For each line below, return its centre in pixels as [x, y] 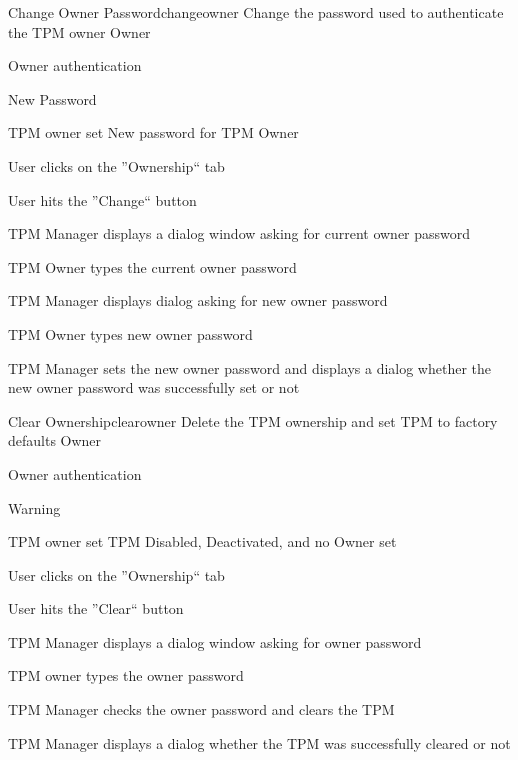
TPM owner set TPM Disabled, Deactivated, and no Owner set [202, 541]
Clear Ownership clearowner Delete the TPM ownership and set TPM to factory [253, 420]
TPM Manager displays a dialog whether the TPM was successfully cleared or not [259, 742]
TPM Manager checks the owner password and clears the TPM [201, 709]
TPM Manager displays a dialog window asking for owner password [215, 641]
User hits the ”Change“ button [102, 199]
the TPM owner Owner [79, 31]
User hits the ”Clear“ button [96, 608]
